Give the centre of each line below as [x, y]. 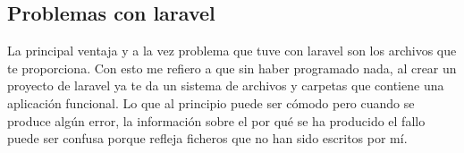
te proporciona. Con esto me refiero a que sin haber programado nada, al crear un [232, 68]
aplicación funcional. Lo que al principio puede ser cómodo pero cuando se [211, 102]
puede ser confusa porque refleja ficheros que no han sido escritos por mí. [207, 138]
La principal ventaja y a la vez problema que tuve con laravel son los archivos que [232, 51]
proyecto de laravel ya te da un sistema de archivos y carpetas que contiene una [226, 85]
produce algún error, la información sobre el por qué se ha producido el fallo [216, 120]
